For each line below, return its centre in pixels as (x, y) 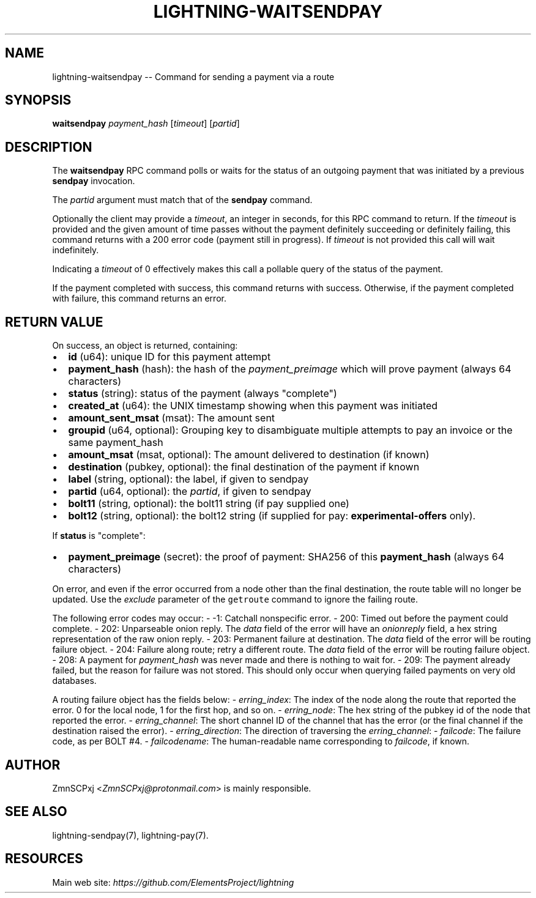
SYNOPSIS (38, 100)
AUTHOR (33, 765)
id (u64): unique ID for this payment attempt (169, 357)
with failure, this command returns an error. (139, 299)
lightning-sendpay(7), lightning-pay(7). (130, 835)
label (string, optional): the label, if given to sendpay (188, 479)
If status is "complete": (99, 536)
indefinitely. (76, 250)
